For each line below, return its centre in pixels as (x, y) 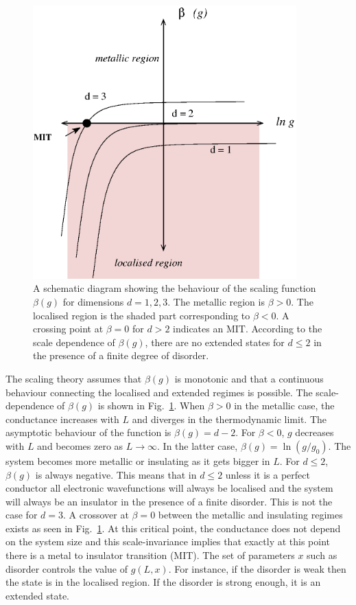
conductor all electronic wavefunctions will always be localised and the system (169, 488)
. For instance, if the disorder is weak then (257, 568)
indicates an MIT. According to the (248, 329)
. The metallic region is (216, 301)
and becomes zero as (80, 445)
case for (22, 515)
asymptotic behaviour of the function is (88, 432)
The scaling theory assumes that (74, 378)
